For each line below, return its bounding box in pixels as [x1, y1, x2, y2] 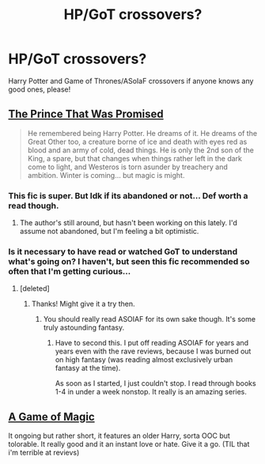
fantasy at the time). [55, 364, 121, 373]
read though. [8, 200, 59, 211]
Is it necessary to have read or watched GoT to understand [8, 246, 238, 257]
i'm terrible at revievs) [8, 448, 80, 458]
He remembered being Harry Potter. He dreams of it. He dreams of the [27, 128, 258, 138]
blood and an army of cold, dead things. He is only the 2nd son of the [27, 145, 255, 155]
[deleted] [19, 284, 50, 293]
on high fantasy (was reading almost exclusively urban [55, 355, 233, 364]
